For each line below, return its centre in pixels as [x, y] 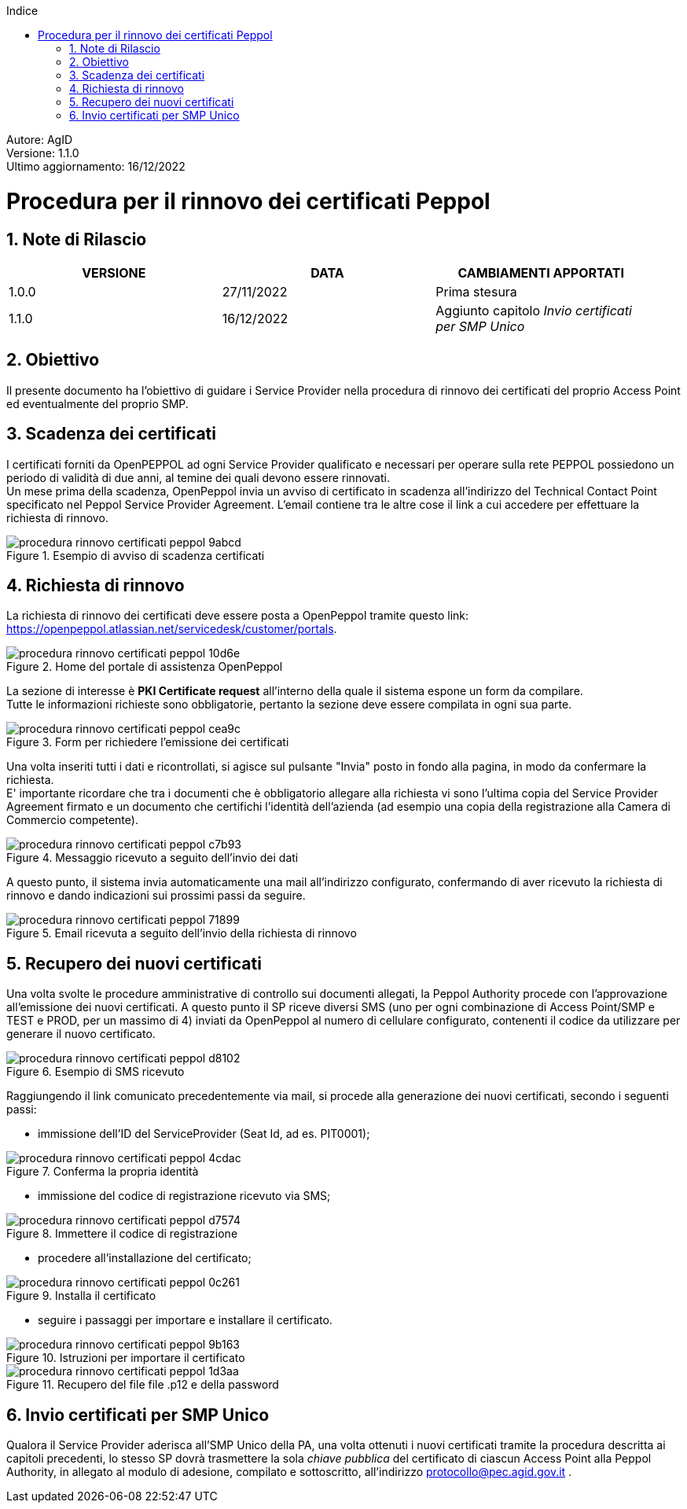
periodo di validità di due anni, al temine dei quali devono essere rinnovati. [198, 477]
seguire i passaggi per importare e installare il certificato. [185, 1320]
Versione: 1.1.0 [43, 153]
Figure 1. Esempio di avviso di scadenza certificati [136, 555]
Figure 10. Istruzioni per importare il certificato [126, 1358]
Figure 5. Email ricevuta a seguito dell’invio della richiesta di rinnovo [182, 933]
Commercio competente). [72, 820]
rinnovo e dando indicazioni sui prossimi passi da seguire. [156, 896]
